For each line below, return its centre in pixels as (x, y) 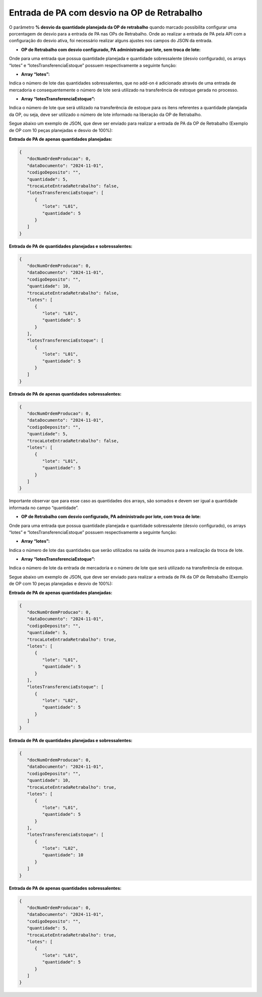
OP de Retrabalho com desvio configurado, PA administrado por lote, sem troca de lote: (111, 50)
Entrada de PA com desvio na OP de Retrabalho (106, 13)
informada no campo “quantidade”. (44, 508)
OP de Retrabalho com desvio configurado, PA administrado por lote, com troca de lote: (111, 516)
